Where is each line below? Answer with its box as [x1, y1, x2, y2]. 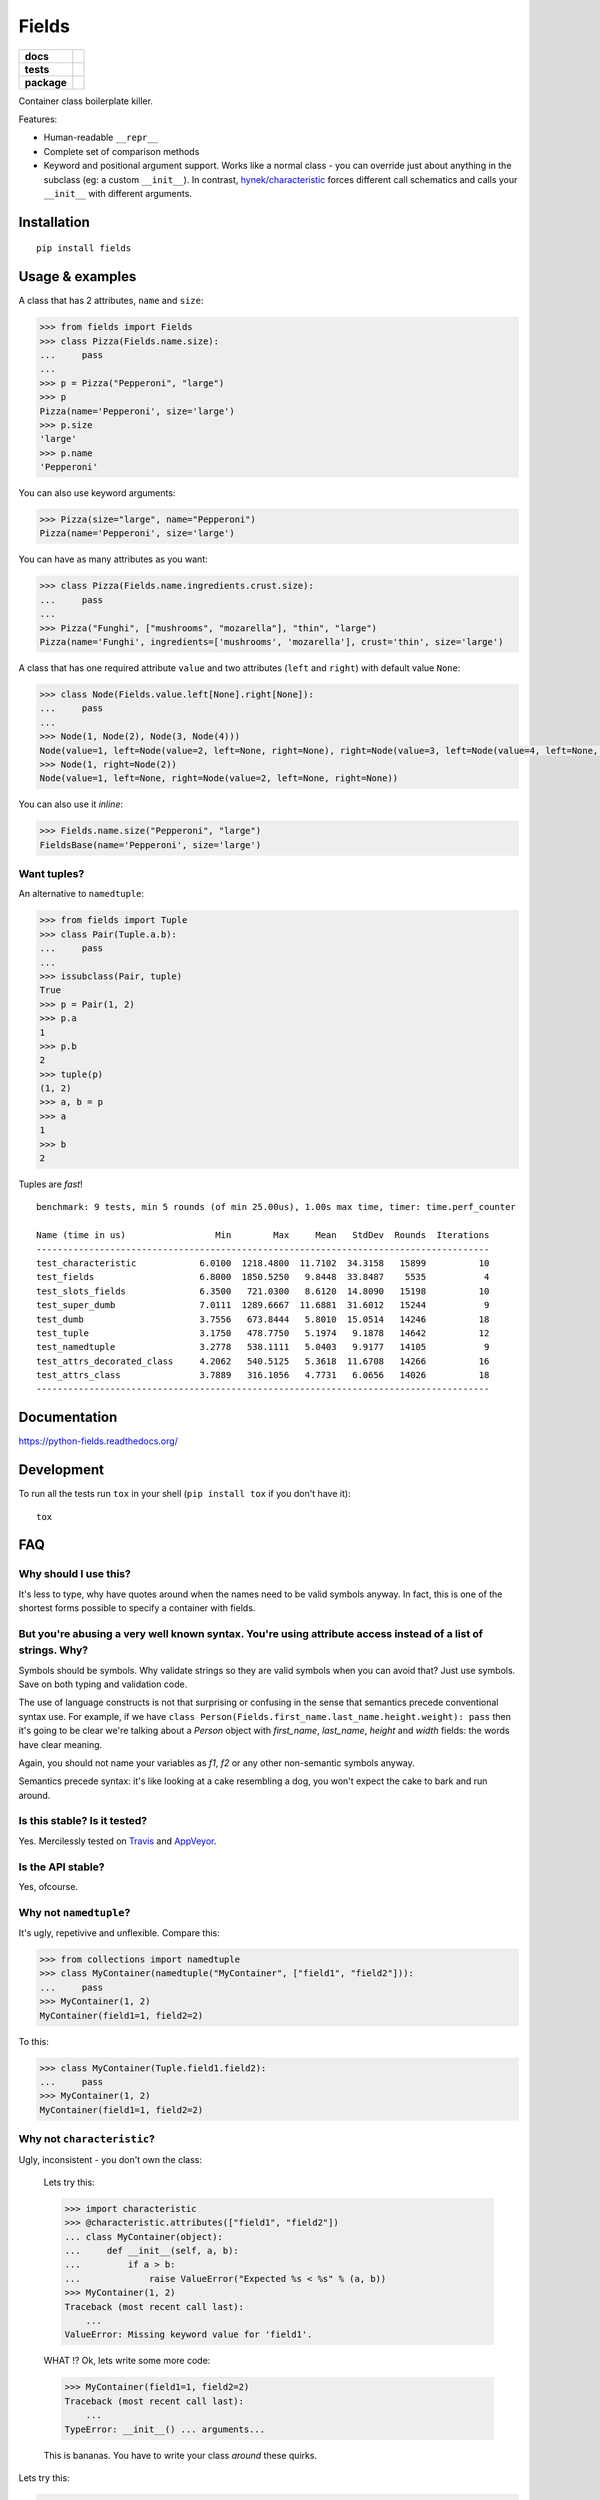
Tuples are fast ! [18, 1178, 84, 1190]
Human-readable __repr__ [43, 131, 159, 144]
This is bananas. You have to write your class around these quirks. [43, 2449, 318, 2461]
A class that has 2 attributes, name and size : [18, 295, 204, 307]
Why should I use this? [18, 1567, 132, 1581]
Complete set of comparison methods [43, 145, 200, 157]
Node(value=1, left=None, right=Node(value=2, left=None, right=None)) [39, 773, 399, 784]
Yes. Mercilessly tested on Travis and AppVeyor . [18, 1835, 217, 1847]
